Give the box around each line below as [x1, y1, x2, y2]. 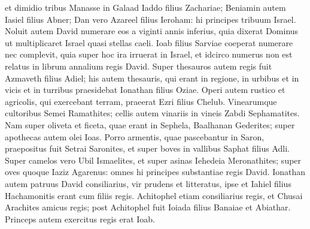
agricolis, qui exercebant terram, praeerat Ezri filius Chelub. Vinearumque [5, 95, 277, 107]
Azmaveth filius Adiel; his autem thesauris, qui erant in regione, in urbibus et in [5, 71, 299, 84]
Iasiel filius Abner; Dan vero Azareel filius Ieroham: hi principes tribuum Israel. [5, 13, 296, 25]
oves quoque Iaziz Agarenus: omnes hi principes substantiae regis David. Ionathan [5, 165, 306, 178]
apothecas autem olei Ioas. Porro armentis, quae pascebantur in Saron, [5, 130, 265, 143]
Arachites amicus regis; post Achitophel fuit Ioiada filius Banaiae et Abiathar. [5, 201, 291, 213]
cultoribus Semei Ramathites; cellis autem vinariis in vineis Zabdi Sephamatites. [5, 107, 300, 119]
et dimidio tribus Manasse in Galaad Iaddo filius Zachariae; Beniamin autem [5, 1, 286, 13]
